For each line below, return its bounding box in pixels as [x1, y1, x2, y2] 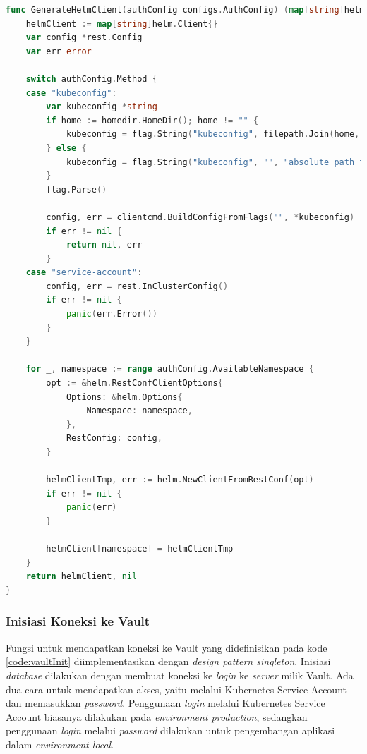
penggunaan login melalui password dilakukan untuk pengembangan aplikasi [6, 723, 335, 738]
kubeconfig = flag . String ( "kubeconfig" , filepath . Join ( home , [66, 129, 360, 140]
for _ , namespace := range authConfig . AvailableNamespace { [25, 364, 314, 375]
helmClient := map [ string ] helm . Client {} [25, 18, 218, 29]
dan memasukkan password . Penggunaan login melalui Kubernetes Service [6, 695, 325, 710]
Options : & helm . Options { [66, 391, 183, 402]
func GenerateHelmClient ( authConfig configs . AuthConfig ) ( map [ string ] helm [6, 5, 365, 15]
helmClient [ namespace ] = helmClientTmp [46, 544, 234, 554]
